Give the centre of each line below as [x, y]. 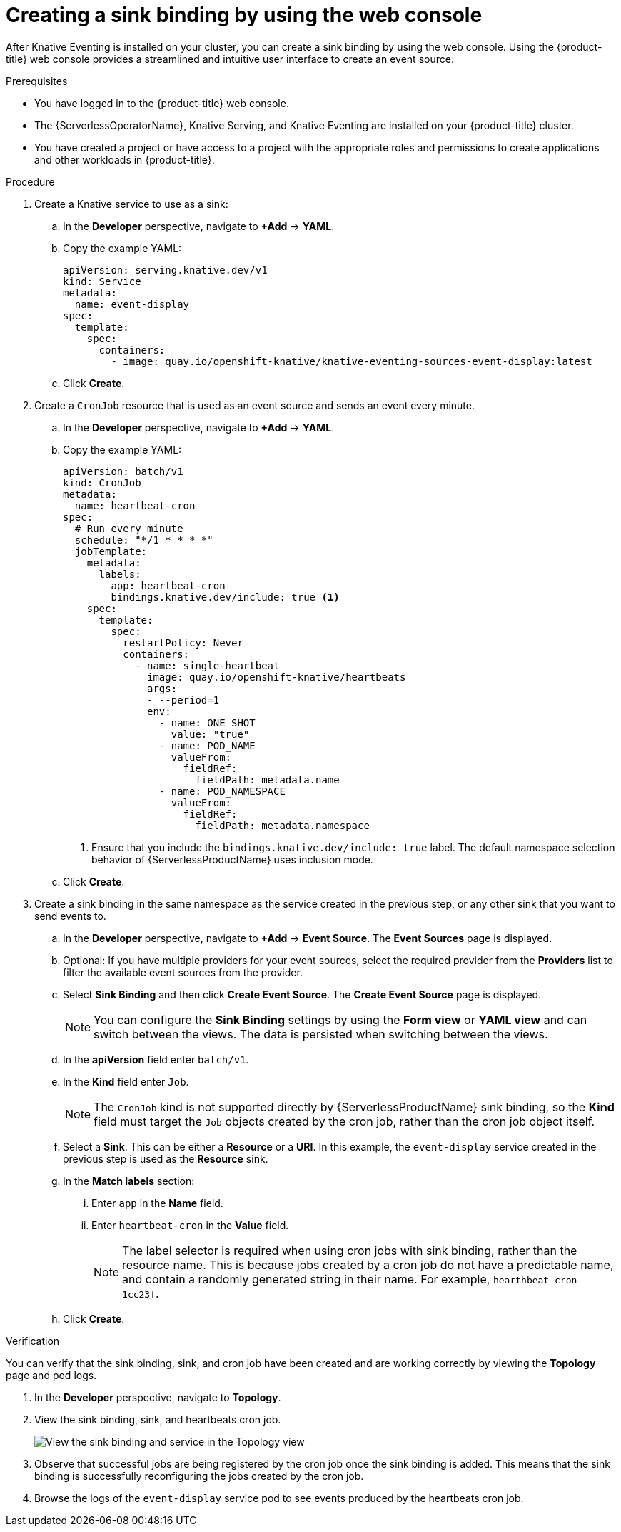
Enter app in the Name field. [157, 1203]
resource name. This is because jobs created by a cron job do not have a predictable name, [368, 1265]
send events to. [70, 916]
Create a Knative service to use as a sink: [131, 204]
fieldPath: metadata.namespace [282, 825]
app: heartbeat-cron [168, 585]
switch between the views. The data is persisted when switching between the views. [321, 1034]
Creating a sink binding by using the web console [244, 15]
